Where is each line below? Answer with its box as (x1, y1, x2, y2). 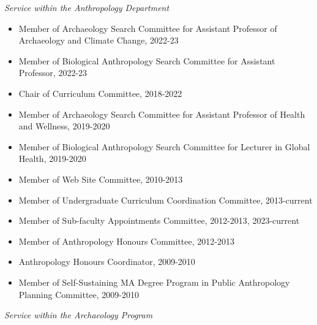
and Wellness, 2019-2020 (18, 120, 110, 132)
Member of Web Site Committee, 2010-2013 (18, 172, 183, 185)
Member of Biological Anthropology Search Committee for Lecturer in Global (18, 140, 310, 153)
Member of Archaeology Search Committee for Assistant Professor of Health (18, 107, 305, 120)
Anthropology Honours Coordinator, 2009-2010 (18, 255, 195, 268)
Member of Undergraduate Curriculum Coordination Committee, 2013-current (18, 193, 313, 206)
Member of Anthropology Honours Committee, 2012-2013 (18, 234, 234, 247)
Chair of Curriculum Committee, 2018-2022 (18, 86, 182, 99)
